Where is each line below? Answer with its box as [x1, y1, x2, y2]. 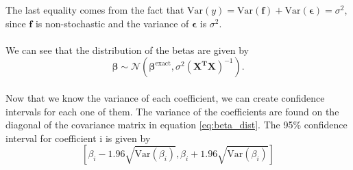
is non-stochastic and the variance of [35, 16, 189, 30]
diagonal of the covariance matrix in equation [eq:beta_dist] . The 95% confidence [5, 117, 348, 132]
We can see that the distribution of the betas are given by [5, 42, 249, 57]
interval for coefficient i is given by [5, 130, 151, 145]
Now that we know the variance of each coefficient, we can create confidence [5, 90, 325, 104]
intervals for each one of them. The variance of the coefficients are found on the [5, 104, 339, 118]
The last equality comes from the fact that [5, 3, 184, 16]
